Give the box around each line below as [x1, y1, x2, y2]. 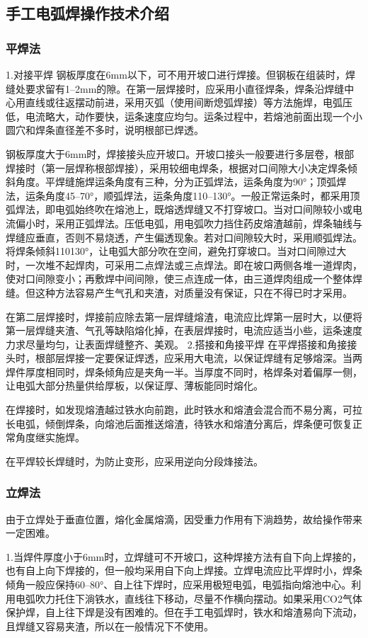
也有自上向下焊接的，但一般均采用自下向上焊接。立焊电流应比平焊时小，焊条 [6, 563, 362, 578]
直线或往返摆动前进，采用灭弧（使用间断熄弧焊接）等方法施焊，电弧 [25, 95, 343, 110]
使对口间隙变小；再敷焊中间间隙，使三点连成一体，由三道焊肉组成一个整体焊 [6, 271, 362, 286]
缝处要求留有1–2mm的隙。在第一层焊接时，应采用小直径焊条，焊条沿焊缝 [6, 81, 345, 96]
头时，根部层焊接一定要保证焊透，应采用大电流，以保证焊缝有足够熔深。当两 [6, 351, 362, 365]
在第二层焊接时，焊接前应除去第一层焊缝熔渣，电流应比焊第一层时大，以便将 [6, 309, 362, 324]
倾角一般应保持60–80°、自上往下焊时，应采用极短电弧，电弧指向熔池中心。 [6, 577, 352, 592]
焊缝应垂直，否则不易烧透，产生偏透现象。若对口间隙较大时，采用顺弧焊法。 [6, 229, 362, 244]
